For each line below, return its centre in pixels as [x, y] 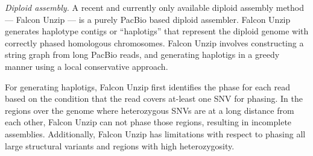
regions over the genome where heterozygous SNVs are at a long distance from [150, 110]
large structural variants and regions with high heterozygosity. [120, 145]
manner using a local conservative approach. [87, 66]
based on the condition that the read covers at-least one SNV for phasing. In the [154, 98]
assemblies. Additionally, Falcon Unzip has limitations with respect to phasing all [155, 133]
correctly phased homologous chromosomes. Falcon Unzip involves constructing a [154, 42]
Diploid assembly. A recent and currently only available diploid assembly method [155, 7]
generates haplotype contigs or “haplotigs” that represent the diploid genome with [157, 31]
